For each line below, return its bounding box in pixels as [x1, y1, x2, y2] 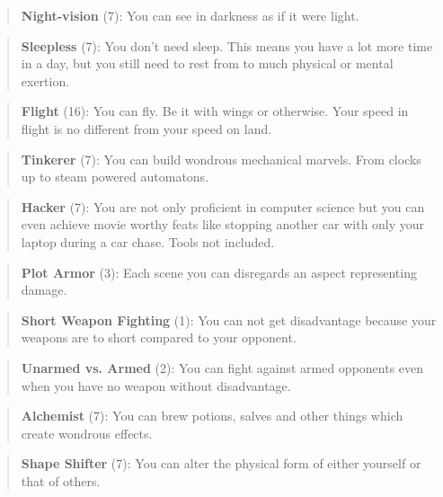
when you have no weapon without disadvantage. [21, 376, 291, 395]
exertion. [21, 71, 70, 90]
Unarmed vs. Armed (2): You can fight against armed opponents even [21, 358, 424, 377]
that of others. [21, 471, 101, 490]
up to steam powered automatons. [21, 167, 209, 186]
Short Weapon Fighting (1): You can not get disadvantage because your [21, 310, 437, 329]
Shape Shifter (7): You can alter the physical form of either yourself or [21, 454, 421, 473]
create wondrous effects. [21, 423, 153, 442]
